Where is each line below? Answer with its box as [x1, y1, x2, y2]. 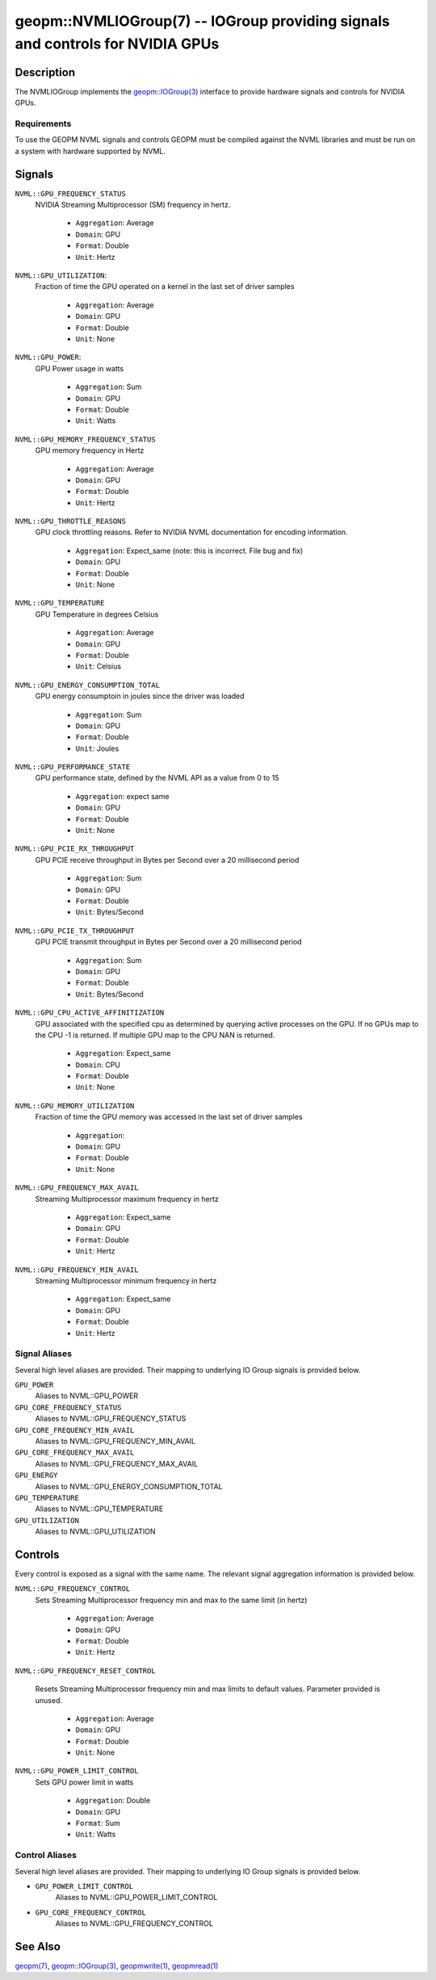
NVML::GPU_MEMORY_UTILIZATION [15, 1101, 135, 1110]
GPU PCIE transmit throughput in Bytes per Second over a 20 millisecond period [35, 937, 302, 947]
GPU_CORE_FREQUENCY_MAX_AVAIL [15, 1448, 135, 1457]
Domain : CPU [75, 1060, 121, 1070]
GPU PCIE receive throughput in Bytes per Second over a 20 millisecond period [35, 855, 300, 864]
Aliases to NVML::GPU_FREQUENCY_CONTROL [55, 1919, 214, 1928]
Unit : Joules [75, 743, 119, 753]
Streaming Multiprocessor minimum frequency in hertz [35, 1275, 217, 1285]
